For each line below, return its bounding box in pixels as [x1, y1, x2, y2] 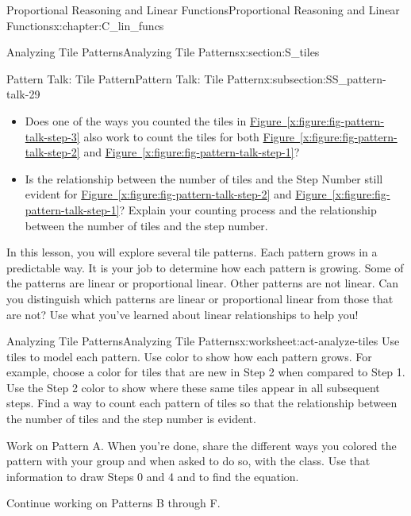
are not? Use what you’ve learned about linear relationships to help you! [6, 306, 359, 322]
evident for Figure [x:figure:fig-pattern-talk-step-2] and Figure [25, 186, 327, 202]
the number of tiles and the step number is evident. [6, 410, 256, 427]
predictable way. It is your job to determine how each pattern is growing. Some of [6, 259, 404, 275]
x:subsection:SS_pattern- [263, 70, 386, 87]
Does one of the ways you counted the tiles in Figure [25, 112, 282, 129]
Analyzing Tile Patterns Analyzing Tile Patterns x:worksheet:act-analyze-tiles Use [6, 333, 400, 349]
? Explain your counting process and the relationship [119, 201, 377, 218]
